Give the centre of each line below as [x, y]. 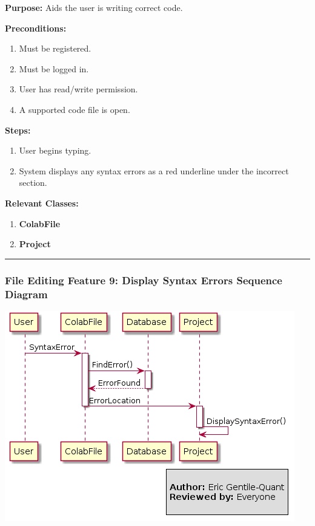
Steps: [18, 130]
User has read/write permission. [78, 89]
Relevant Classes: [42, 203]
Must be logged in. [54, 68]
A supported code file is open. [75, 109]
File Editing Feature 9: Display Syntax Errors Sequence [144, 280]
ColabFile [40, 223]
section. [33, 183]
